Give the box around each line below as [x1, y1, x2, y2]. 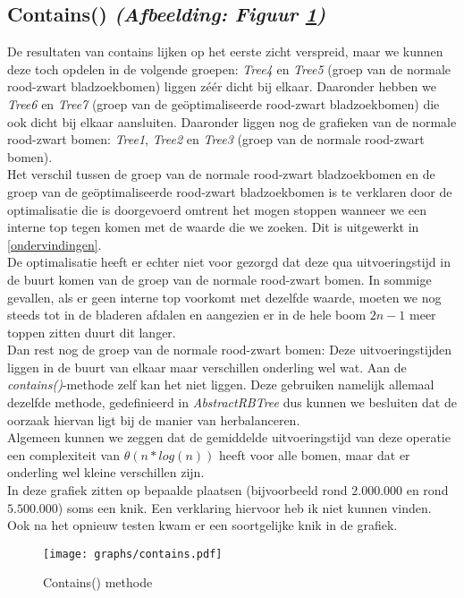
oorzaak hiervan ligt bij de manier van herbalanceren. [7, 410, 300, 429]
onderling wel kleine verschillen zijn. [7, 463, 205, 482]
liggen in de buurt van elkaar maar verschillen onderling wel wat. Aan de [7, 357, 407, 376]
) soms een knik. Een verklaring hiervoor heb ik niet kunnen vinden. [57, 498, 432, 517]
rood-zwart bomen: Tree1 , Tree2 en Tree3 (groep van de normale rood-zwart [7, 130, 425, 149]
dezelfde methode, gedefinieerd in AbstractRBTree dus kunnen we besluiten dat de [7, 393, 457, 412]
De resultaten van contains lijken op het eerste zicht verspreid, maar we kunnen [7, 42, 443, 61]
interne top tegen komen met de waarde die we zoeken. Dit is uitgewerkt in [7, 218, 419, 236]
